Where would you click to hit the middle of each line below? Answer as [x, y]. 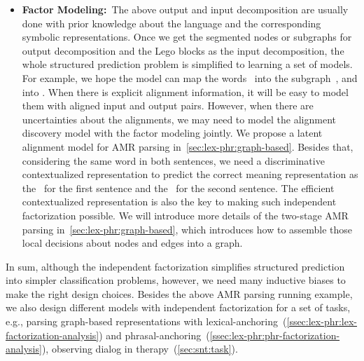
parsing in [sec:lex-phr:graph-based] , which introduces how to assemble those [187, 229]
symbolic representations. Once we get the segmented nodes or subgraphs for [187, 37]
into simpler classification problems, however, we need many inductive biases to [176, 280]
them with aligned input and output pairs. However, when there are [168, 105]
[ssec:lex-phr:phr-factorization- [275, 335]
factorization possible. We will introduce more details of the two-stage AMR [185, 215]
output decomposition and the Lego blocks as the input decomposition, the [183, 50]
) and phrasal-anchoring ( [154, 335]
